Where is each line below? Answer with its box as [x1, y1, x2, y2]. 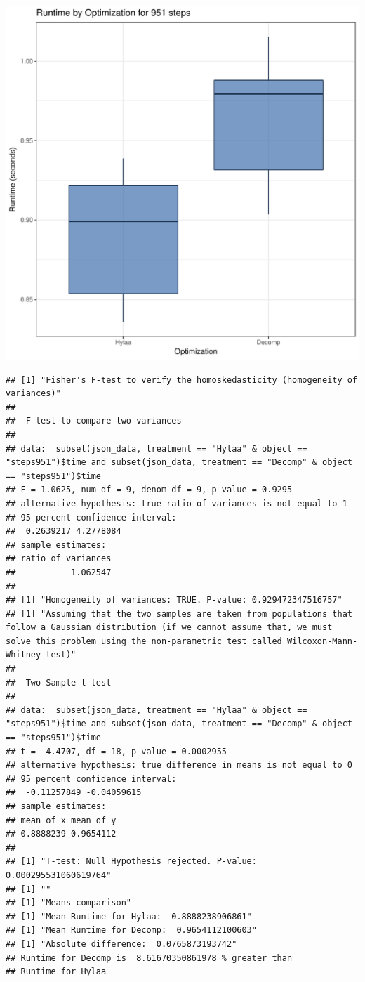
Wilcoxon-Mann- [286, 636, 358, 646]
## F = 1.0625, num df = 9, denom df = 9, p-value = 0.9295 [6, 485, 293, 495]
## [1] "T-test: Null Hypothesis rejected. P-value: [6, 856, 257, 867]
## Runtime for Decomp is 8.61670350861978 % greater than [6, 952, 293, 963]
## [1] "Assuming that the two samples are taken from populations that [6, 608, 352, 619]
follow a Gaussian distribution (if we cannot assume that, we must [6, 622, 333, 633]
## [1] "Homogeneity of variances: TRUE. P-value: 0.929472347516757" [6, 595, 343, 605]
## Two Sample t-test [6, 677, 112, 688]
